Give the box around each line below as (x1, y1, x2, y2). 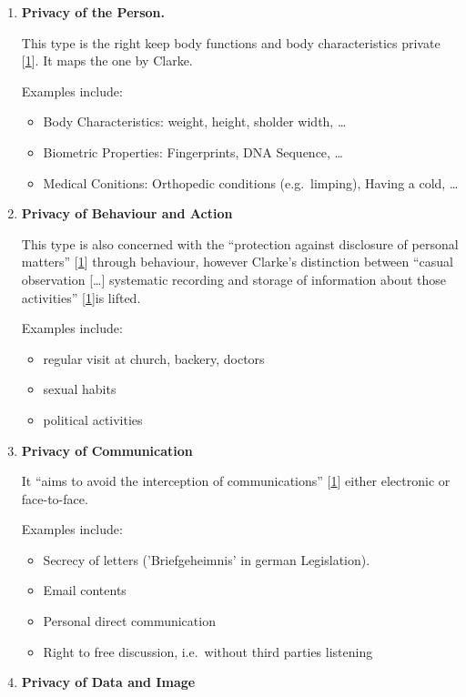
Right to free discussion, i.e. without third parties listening (43, 641, 373, 661)
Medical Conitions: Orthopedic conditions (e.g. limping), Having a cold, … (43, 173, 459, 192)
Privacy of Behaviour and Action (21, 204, 233, 223)
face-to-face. (21, 489, 88, 508)
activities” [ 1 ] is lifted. (21, 288, 141, 307)
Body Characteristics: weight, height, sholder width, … (43, 112, 347, 131)
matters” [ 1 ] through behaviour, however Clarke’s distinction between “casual (21, 252, 453, 271)
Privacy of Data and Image (21, 672, 196, 692)
